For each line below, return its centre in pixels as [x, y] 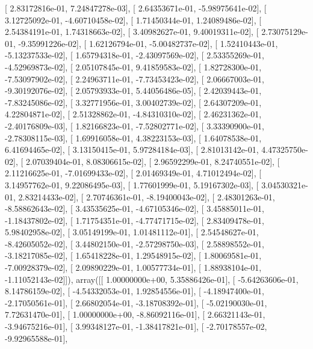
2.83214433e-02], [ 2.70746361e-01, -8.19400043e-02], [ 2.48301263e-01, [147, 196]
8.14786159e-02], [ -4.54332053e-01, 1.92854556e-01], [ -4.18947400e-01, [135, 291]
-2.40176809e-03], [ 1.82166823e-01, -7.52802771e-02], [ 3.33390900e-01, [135, 125]
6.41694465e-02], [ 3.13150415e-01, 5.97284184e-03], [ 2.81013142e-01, [132, 150]
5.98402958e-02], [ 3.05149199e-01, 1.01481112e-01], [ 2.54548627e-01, [132, 232]
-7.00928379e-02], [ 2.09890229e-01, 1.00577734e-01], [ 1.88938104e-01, [133, 267]
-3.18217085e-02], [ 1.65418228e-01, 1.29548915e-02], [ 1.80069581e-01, [133, 255]
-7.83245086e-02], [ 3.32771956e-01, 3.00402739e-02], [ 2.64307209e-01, [133, 102]
